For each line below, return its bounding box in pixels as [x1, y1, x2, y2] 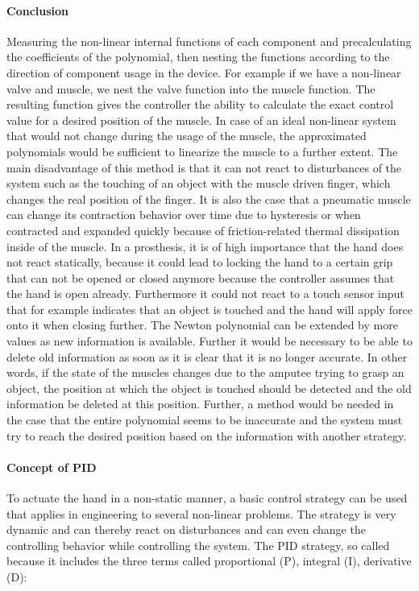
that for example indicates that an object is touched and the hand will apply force [6, 300, 413, 317]
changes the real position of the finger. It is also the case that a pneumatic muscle [6, 190, 411, 207]
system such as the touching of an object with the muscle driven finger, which [6, 175, 391, 192]
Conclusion [6, 2, 69, 19]
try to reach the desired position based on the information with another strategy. [6, 427, 407, 444]
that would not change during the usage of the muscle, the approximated [6, 127, 367, 144]
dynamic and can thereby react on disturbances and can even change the [6, 521, 366, 538]
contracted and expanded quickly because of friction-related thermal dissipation [6, 221, 400, 238]
